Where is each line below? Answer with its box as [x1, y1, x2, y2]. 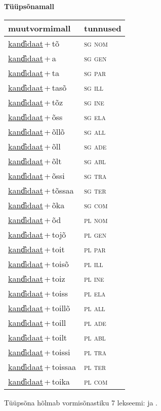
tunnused [84, 22, 122, 34]
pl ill [84, 257, 103, 270]
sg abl [84, 155, 106, 167]
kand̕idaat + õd [8, 213, 61, 226]
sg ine [84, 96, 104, 108]
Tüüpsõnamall [4, 1, 55, 11]
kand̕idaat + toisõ [8, 257, 69, 270]
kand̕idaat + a [8, 52, 56, 64]
